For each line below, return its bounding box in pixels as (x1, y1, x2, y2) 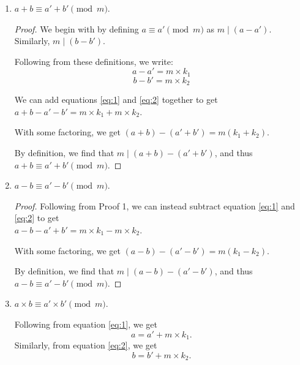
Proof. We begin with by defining (14, 22, 139, 35)
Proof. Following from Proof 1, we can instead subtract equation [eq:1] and (14, 199, 295, 212)
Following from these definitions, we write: (14, 55, 173, 67)
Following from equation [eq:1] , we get (14, 318, 157, 330)
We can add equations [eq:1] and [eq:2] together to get (14, 93, 218, 106)
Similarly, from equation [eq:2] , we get (14, 339, 157, 352)
